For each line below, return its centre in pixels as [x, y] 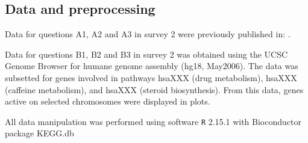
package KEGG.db [39, 133]
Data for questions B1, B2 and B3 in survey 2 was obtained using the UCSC [146, 54]
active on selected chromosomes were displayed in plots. [108, 101]
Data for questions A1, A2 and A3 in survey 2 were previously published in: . [148, 34]
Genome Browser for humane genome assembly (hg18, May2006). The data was [152, 66]
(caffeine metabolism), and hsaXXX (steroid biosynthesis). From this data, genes [154, 89]
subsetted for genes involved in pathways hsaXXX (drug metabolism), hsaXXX [151, 77]
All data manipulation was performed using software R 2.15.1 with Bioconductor [153, 121]
